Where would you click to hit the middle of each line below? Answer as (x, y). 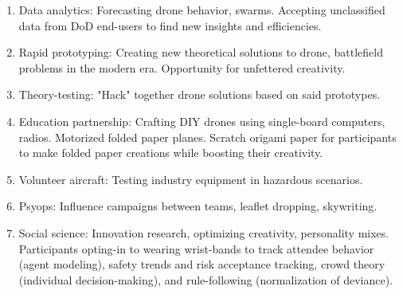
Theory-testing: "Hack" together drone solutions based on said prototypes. (200, 94)
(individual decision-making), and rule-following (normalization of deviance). (206, 279)
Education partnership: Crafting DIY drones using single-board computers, (202, 121)
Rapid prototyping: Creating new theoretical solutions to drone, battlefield (201, 52)
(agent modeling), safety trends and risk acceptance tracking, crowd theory (202, 264)
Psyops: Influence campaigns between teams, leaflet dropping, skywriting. (198, 206)
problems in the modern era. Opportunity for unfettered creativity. (182, 67)
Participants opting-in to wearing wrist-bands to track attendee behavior (196, 248)
